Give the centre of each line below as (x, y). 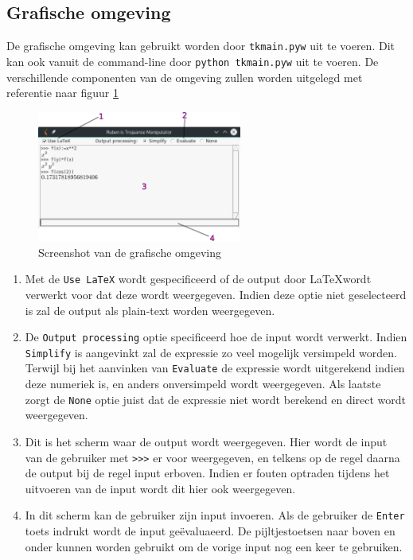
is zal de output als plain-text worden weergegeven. (150, 310)
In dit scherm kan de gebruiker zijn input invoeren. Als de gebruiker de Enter (215, 515)
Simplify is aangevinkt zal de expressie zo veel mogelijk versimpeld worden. (211, 352)
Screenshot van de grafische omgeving (130, 252)
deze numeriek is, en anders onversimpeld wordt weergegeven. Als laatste (203, 384)
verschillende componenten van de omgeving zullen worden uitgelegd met (185, 77)
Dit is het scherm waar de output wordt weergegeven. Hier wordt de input (206, 441)
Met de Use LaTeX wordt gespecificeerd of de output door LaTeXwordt (198, 279)
